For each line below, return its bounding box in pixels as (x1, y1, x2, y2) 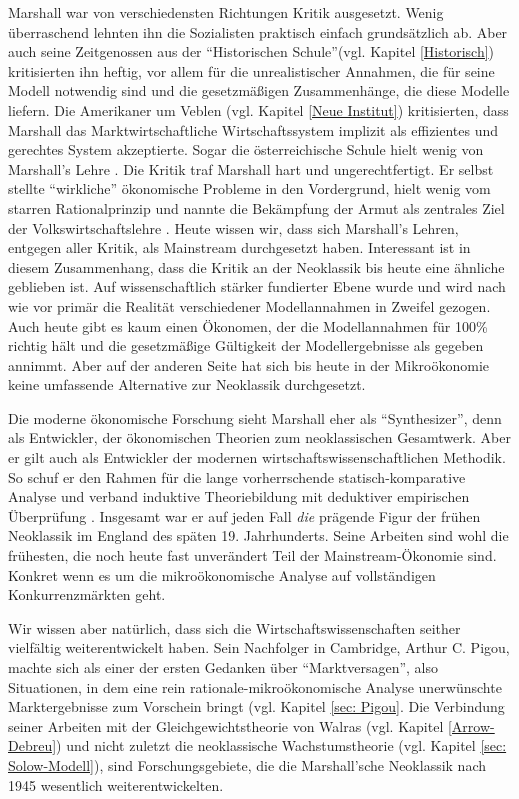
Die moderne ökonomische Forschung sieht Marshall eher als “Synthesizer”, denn (8, 407, 502, 428)
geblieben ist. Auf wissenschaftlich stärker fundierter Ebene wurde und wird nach (8, 276, 506, 297)
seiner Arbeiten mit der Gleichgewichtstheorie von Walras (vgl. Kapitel (8, 715, 444, 736)
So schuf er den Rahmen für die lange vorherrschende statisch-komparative (8, 466, 466, 487)
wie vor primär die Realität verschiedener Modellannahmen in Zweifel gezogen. (8, 295, 491, 316)
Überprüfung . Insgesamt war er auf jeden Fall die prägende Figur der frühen (8, 505, 481, 526)
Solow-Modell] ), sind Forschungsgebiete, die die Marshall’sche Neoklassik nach (8, 754, 486, 775)
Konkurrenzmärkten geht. (8, 584, 166, 605)
